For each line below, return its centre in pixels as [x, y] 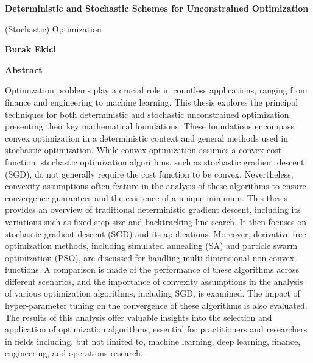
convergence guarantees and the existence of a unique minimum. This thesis [146, 197]
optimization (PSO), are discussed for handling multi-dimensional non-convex [150, 257]
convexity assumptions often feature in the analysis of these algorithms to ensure [156, 186]
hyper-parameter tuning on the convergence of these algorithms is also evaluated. [156, 305]
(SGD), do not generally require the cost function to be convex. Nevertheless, [149, 174]
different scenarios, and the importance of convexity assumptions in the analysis [154, 281]
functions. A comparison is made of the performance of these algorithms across [152, 269]
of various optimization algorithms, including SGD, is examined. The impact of [153, 293]
